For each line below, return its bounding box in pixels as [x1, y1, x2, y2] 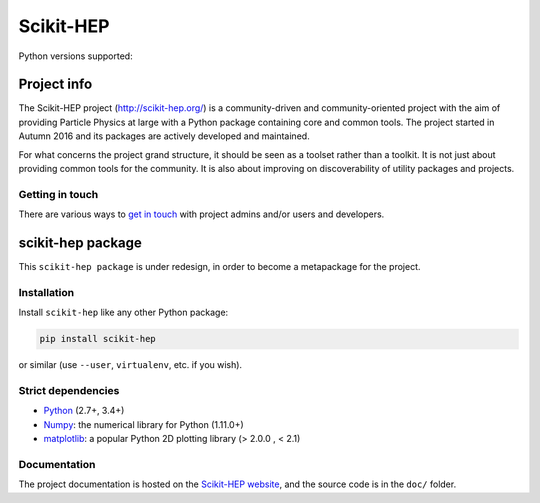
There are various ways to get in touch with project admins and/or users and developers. [18, 208, 385, 220]
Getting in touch [18, 187, 99, 201]
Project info [18, 76, 93, 93]
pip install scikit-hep [39, 333, 157, 345]
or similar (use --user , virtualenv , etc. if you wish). [18, 359, 243, 371]
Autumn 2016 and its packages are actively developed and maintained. [18, 130, 310, 142]
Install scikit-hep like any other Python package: [18, 306, 229, 319]
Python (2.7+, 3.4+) [43, 405, 125, 417]
